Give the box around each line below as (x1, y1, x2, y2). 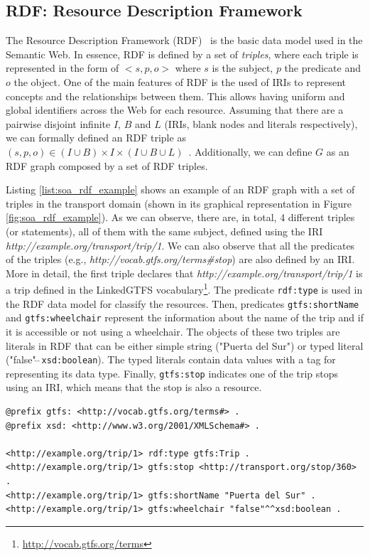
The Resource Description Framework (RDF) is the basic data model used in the (6, 33, 363, 48)
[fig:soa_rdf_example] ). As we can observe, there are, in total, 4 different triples (6, 210, 355, 225)
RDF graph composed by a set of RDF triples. (6, 158, 208, 173)
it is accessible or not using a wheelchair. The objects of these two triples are (6, 324, 340, 338)
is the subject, (212, 60, 273, 75)
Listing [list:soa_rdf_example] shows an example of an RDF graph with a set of (6, 182, 355, 197)
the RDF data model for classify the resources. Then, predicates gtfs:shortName (6, 296, 359, 311)
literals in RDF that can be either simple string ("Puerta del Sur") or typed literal (6, 338, 364, 353)
